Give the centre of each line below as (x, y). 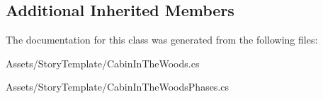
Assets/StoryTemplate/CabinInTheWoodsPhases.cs (117, 87)
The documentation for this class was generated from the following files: (162, 40)
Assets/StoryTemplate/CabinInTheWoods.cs (103, 63)
